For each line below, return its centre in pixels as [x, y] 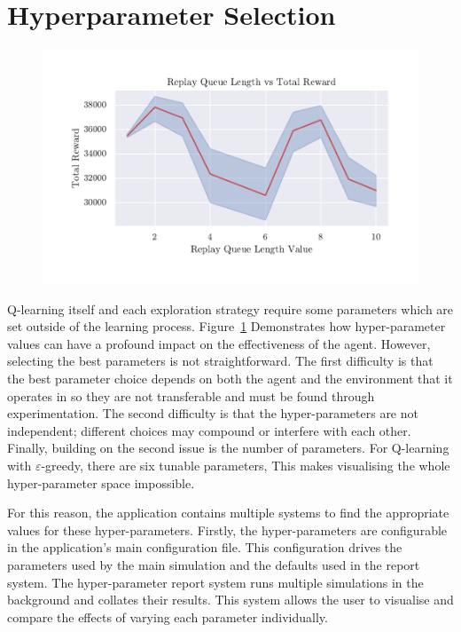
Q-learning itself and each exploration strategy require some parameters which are [230, 308]
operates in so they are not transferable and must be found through [191, 395]
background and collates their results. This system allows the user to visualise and [230, 600]
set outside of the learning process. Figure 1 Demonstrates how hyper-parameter [227, 326]
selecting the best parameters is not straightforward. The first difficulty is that [220, 361]
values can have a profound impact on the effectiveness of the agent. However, [219, 343]
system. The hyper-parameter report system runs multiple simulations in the [215, 582]
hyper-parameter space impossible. [101, 482]
